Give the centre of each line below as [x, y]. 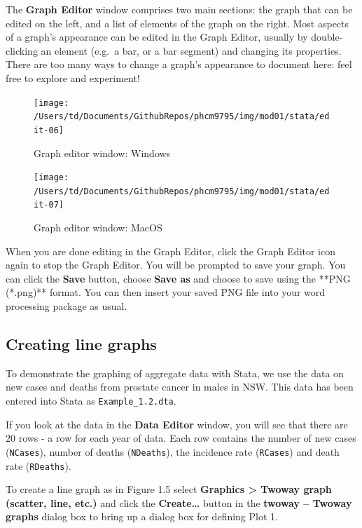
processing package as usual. [67, 306]
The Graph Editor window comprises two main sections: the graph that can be [179, 9]
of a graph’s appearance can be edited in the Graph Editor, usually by [157, 37]
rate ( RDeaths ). [39, 465]
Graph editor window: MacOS [98, 228]
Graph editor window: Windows [102, 153]
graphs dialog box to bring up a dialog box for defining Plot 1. [142, 516]
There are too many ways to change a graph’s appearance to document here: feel [179, 64]
